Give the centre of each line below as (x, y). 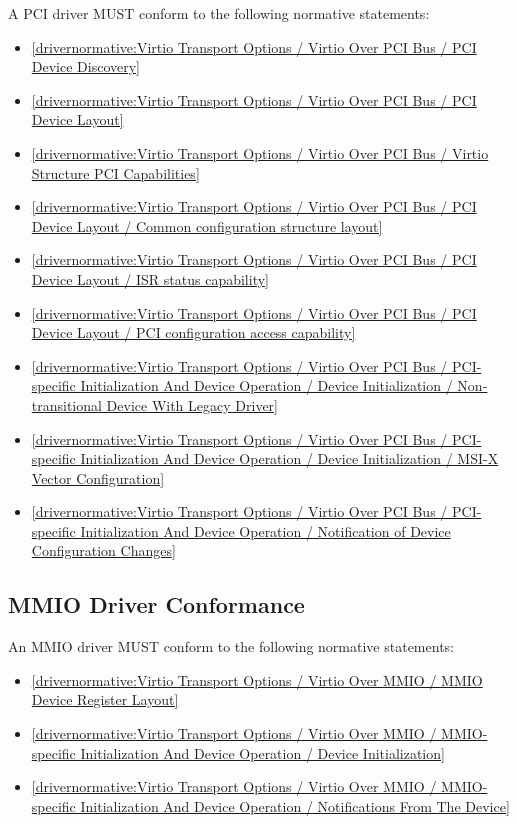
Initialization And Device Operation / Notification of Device (265, 530)
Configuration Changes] (103, 550)
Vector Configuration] (98, 477)
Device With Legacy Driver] (192, 404)
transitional (66, 404)
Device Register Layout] (105, 699)
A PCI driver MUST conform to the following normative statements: (219, 13)
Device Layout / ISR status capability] (150, 278)
